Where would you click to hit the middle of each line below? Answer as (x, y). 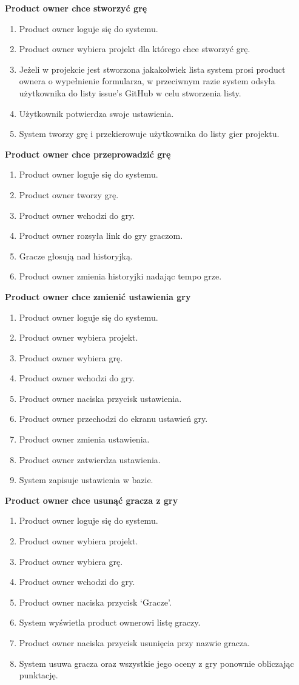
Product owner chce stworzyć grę (76, 8)
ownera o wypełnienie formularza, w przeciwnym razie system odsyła (147, 81)
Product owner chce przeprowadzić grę (88, 154)
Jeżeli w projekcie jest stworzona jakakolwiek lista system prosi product (152, 69)
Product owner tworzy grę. (69, 194)
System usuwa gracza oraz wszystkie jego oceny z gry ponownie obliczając (156, 663)
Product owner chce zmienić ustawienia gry (98, 296)
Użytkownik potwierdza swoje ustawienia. (96, 113)
